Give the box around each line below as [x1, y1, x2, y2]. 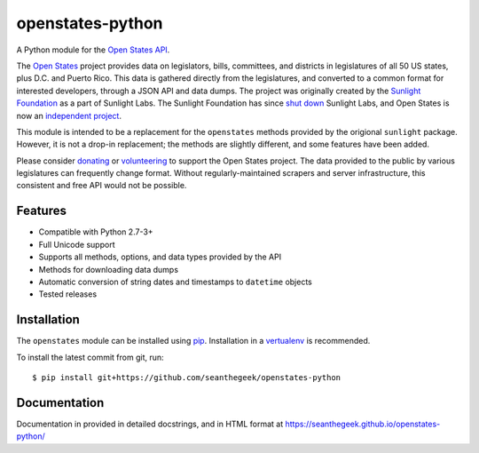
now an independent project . [16, 110, 122, 121]
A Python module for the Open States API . [16, 44, 170, 55]
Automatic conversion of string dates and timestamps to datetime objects [38, 276, 312, 287]
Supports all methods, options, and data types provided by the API [38, 251, 282, 262]
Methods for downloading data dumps [38, 264, 179, 274]
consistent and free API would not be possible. [16, 180, 187, 191]
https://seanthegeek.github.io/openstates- [285, 418, 441, 429]
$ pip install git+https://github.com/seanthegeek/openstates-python [32, 373, 342, 382]
